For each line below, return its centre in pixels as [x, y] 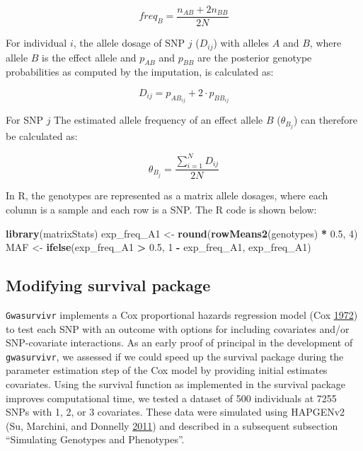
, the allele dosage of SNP [129, 43]
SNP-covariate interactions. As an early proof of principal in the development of [179, 342]
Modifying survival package [108, 285]
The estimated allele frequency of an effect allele [159, 120]
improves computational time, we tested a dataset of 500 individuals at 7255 [171, 398]
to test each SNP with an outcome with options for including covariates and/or [178, 328]
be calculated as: [42, 136]
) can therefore [325, 120]
